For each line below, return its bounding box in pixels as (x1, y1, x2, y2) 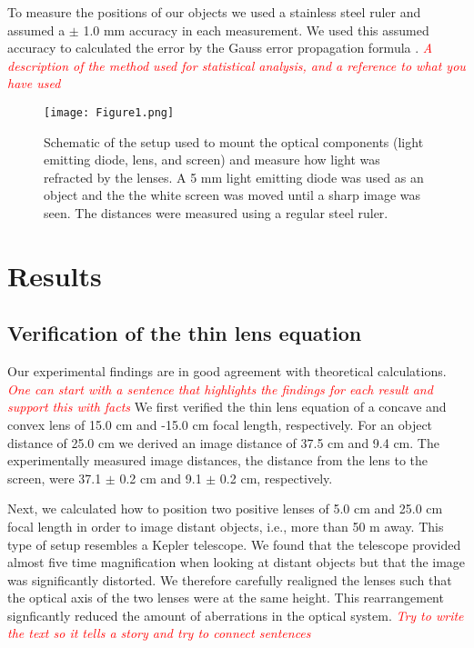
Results (7, 256, 102, 294)
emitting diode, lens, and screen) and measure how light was (44, 150, 380, 169)
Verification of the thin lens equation (7, 319, 362, 347)
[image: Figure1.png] (44, 105, 175, 119)
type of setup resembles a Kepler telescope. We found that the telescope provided (7, 534, 461, 553)
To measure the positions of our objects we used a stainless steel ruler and (7, 3, 421, 21)
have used (7, 74, 61, 93)
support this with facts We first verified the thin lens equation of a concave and (7, 397, 447, 416)
